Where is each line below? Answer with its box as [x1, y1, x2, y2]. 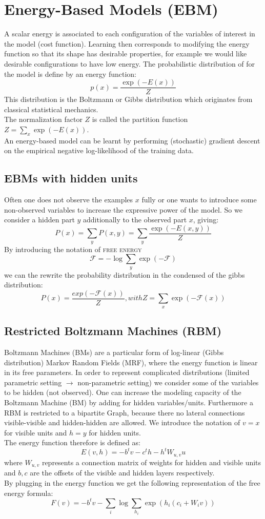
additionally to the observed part [83, 214, 187, 225]
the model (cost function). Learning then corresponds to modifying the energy [4, 38, 250, 49]
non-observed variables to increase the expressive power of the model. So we [4, 204, 242, 215]
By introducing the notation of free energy [4, 243, 142, 254]
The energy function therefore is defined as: [4, 437, 140, 448]
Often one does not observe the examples [4, 194, 133, 205]
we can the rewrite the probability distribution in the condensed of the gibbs [4, 269, 245, 280]
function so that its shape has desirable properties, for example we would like [4, 48, 247, 59]
